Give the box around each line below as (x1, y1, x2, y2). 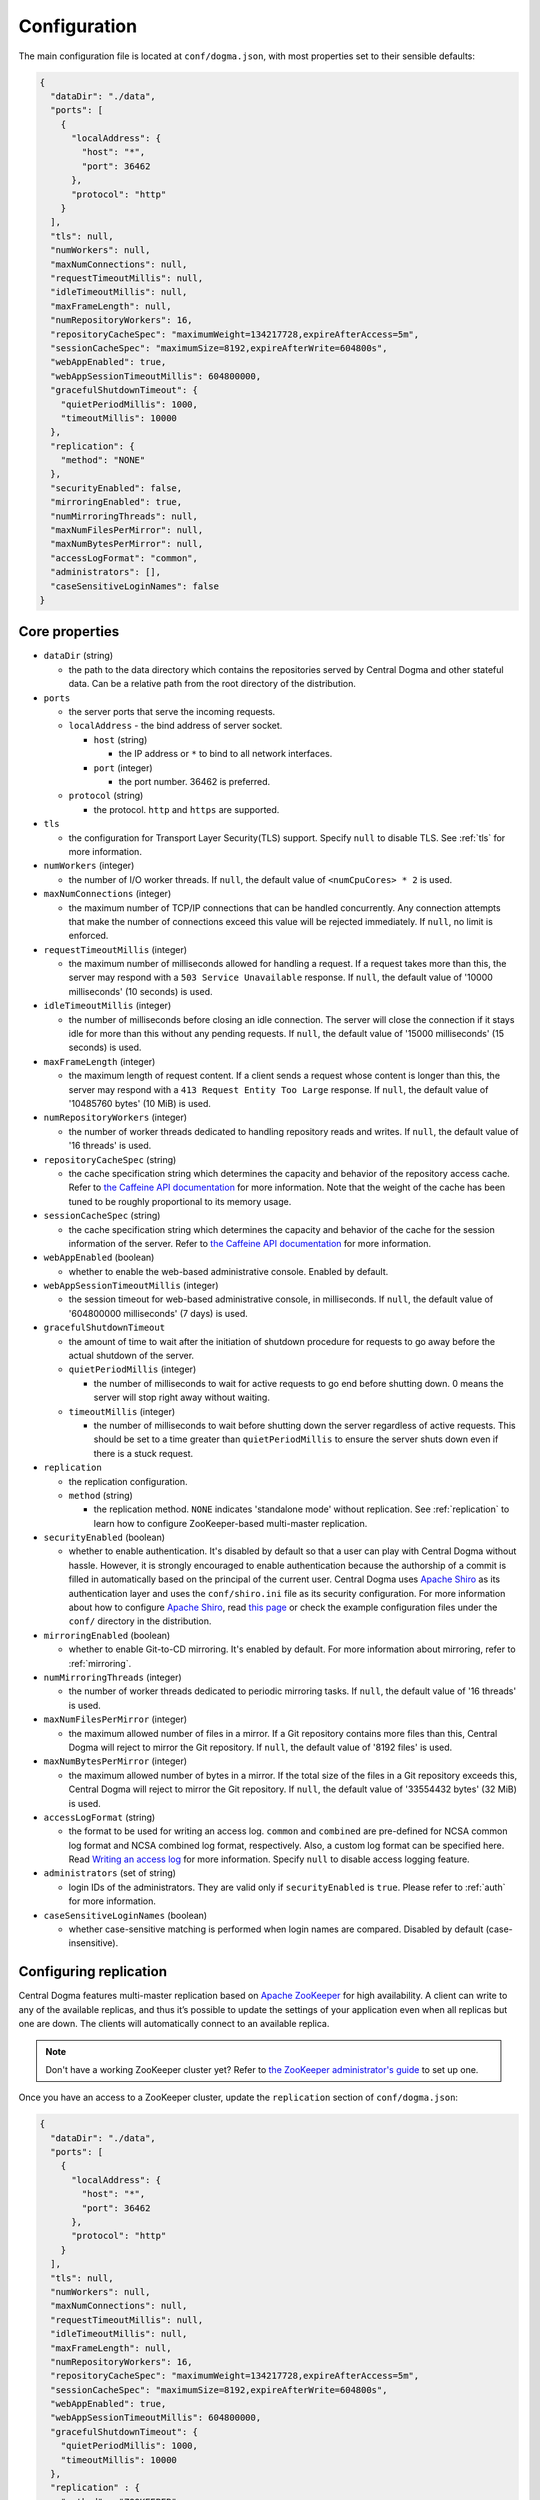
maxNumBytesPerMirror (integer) (43, 1755, 188, 1767)
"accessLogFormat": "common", (50, 552, 199, 564)
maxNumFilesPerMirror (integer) (43, 1713, 188, 1725)
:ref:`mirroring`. (68, 1657, 132, 1669)
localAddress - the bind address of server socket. (68, 720, 283, 732)
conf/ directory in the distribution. (68, 1615, 212, 1627)
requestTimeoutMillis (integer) (43, 943, 188, 955)
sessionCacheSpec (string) (43, 1210, 161, 1222)
